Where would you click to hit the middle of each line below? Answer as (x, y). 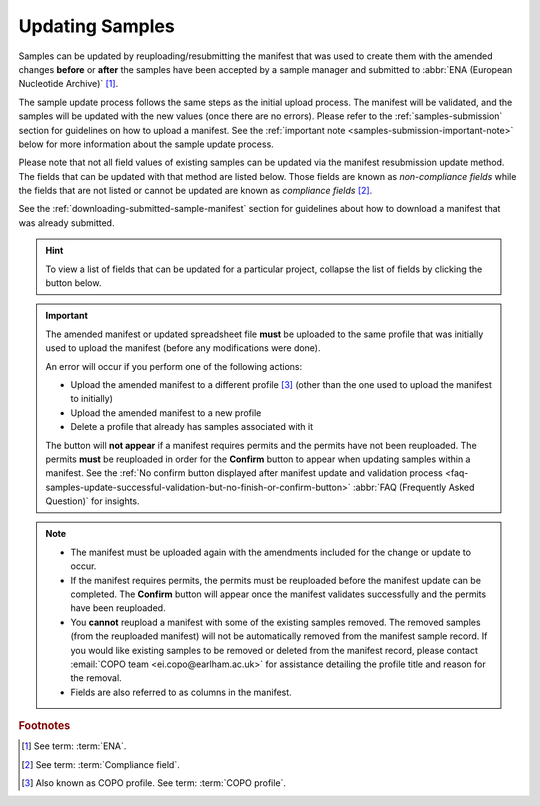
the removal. (96, 678)
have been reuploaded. (118, 608)
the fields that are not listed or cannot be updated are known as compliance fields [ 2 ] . (195, 191)
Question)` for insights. (92, 501)
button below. (73, 283)
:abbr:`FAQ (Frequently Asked (413, 487)
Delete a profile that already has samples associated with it (192, 427)
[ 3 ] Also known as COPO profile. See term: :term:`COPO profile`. (154, 783)
